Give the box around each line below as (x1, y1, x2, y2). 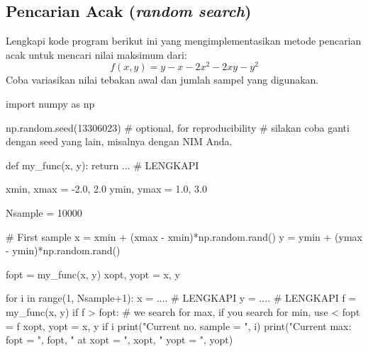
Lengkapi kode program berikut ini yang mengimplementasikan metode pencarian (6, 33, 362, 48)
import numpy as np (6, 96, 95, 111)
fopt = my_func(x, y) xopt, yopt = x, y (6, 266, 180, 281)
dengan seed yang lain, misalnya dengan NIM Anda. (6, 134, 233, 149)
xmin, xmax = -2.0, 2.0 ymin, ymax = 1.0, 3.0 (6, 181, 207, 196)
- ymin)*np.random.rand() (6, 243, 121, 258)
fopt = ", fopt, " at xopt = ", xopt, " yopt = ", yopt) (6, 332, 233, 347)
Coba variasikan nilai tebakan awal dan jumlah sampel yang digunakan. (6, 72, 319, 87)
